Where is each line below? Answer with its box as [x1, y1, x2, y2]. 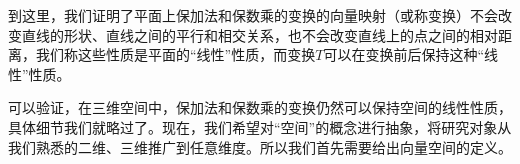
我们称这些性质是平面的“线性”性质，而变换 [35, 44, 316, 65]
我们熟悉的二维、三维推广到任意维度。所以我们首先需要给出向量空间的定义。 [8, 136, 512, 157]
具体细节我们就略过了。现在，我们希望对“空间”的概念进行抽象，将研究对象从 [8, 116, 512, 137]
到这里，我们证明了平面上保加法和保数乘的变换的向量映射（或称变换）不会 [8, 5, 498, 25]
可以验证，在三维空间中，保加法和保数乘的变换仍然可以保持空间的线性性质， [8, 97, 512, 118]
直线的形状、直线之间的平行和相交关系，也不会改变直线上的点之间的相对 [21, 24, 498, 45]
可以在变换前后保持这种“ [323, 44, 485, 65]
